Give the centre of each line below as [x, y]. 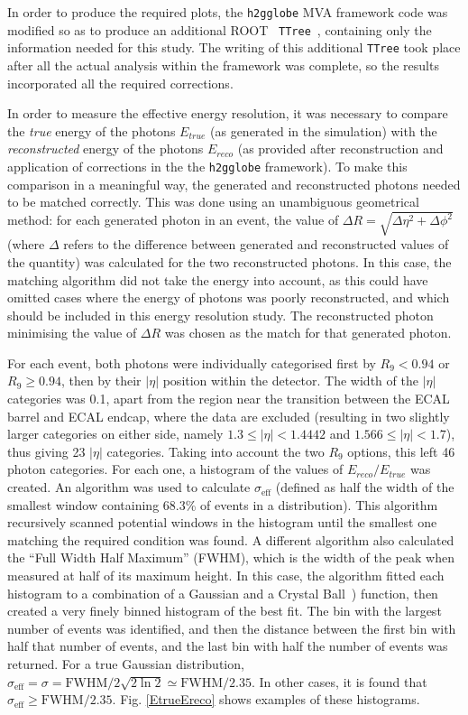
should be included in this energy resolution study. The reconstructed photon [220, 315]
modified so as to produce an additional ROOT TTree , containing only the [220, 29]
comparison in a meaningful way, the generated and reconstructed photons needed [234, 184]
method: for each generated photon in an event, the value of [173, 220]
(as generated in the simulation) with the [324, 130]
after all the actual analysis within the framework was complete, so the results [223, 65]
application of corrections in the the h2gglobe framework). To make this [207, 166]
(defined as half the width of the [365, 487]
